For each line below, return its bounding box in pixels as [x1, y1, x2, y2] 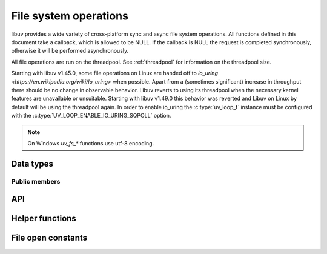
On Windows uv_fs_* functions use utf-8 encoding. [27, 139, 154, 147]
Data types [11, 158, 54, 169]
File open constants [11, 233, 88, 243]
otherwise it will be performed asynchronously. [11, 47, 129, 55]
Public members [11, 177, 61, 185]
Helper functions [11, 213, 77, 224]
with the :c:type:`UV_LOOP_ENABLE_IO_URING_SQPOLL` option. [11, 112, 171, 119]
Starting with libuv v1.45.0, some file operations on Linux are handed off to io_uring [11, 70, 218, 77]
